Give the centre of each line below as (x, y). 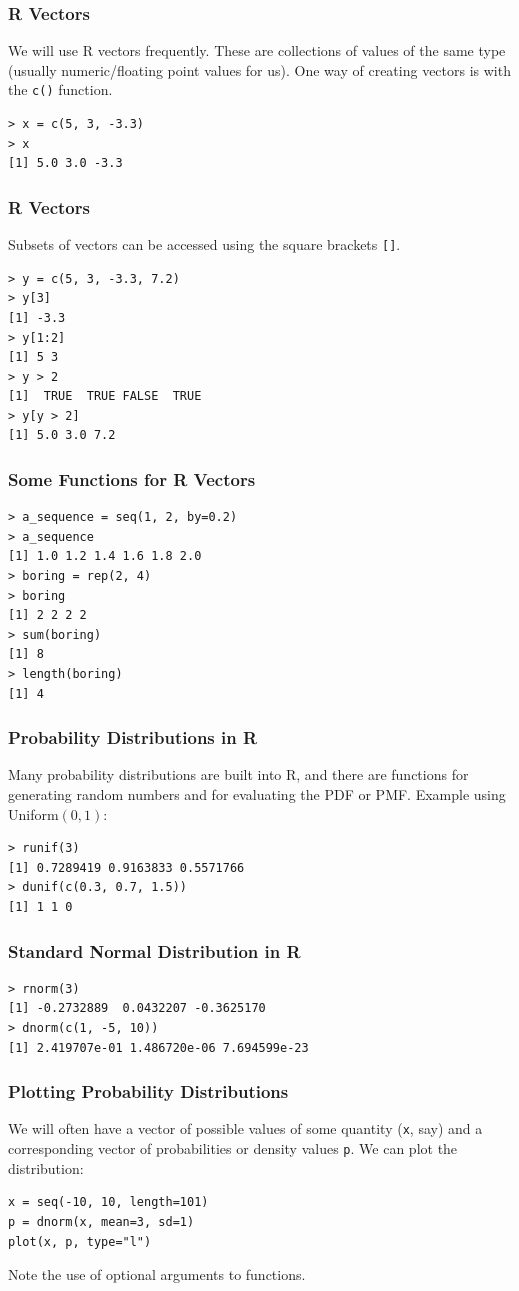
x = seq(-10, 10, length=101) (108, 1202)
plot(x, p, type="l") (80, 1241)
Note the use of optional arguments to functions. (157, 1274)
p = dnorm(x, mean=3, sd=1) (101, 1221)
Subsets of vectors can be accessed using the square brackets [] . (204, 244)
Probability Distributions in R (133, 737)
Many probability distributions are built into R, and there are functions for (238, 774)
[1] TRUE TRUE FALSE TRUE (105, 396)
